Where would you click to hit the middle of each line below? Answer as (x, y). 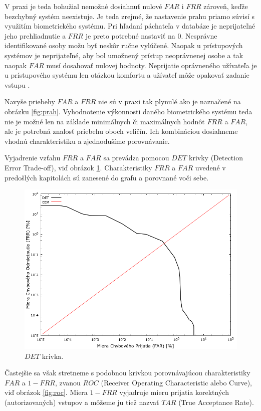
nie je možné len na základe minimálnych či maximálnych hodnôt (105, 121)
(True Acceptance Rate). (216, 402)
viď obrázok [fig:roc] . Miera (46, 392)
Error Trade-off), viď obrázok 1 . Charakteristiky (78, 167)
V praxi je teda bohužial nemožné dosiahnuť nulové (83, 6)
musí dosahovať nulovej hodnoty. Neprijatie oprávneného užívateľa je (152, 65)
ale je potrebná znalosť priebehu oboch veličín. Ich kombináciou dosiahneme (121, 131)
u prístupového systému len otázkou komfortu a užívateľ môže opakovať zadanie (127, 75)
